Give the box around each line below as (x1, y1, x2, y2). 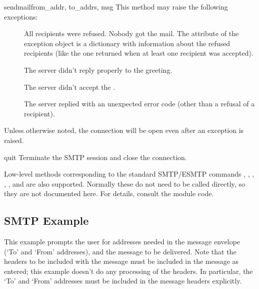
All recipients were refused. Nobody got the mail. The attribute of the (24, 28, 239, 39)
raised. (4, 134, 24, 145)
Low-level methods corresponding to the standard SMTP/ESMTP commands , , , (4, 169, 254, 179)
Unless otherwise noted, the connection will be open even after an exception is (4, 125, 244, 135)
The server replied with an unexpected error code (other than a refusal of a (24, 98, 255, 109)
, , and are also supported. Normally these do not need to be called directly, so (4, 178, 245, 189)
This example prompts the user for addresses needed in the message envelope (4, 236, 240, 247)
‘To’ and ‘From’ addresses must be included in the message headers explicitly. (4, 275, 242, 286)
